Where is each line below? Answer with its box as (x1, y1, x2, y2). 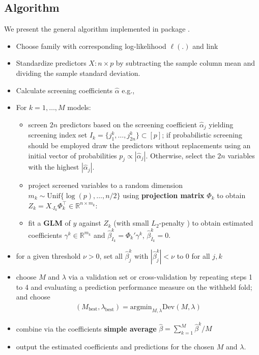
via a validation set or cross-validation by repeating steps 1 (68, 271, 252, 282)
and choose (16, 291, 50, 302)
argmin (130, 303, 152, 311)
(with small (113, 217, 149, 228)
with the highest (28, 161, 79, 172)
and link (192, 40, 218, 51)
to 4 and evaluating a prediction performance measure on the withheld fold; (16, 281, 252, 292)
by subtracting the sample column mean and (116, 58, 255, 68)
